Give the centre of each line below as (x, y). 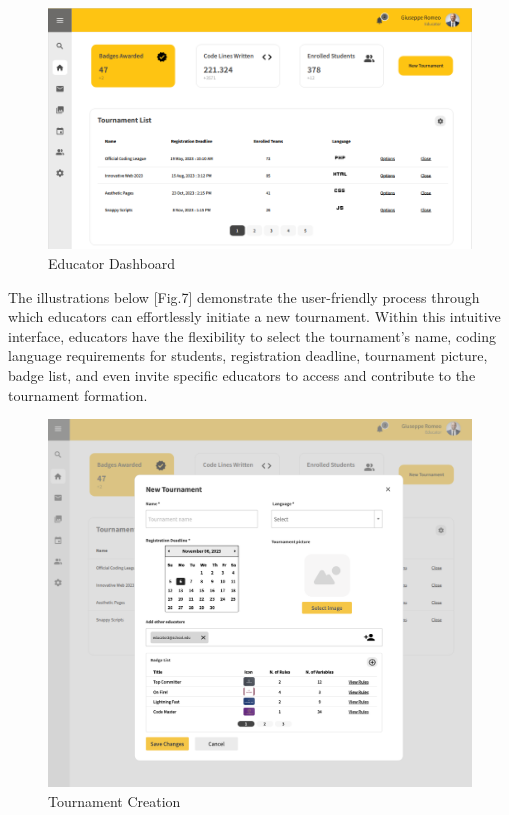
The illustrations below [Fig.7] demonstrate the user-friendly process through (244, 296)
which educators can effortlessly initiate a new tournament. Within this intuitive (254, 316)
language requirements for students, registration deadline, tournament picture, (248, 355)
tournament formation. (78, 394)
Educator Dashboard (111, 262)
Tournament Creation (114, 800)
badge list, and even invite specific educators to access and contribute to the (242, 374)
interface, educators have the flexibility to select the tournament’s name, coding (252, 335)
